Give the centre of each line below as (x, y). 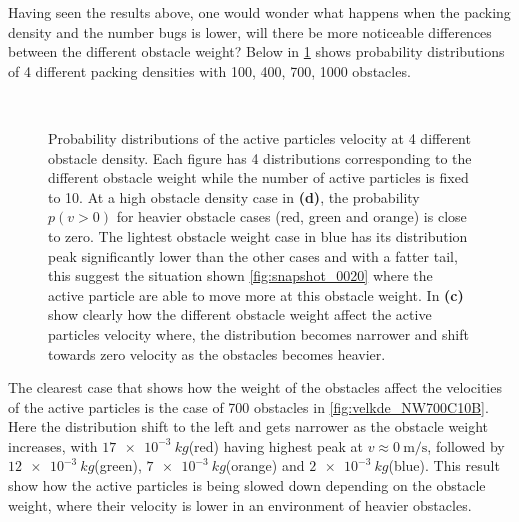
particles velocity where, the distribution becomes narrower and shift (258, 333)
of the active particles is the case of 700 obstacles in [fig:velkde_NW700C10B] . (248, 406)
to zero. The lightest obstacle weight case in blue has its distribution (258, 235)
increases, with (53, 445)
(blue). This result (444, 465)
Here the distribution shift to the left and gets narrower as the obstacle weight (248, 426)
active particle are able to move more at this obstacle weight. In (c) (256, 294)
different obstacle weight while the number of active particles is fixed (258, 177)
